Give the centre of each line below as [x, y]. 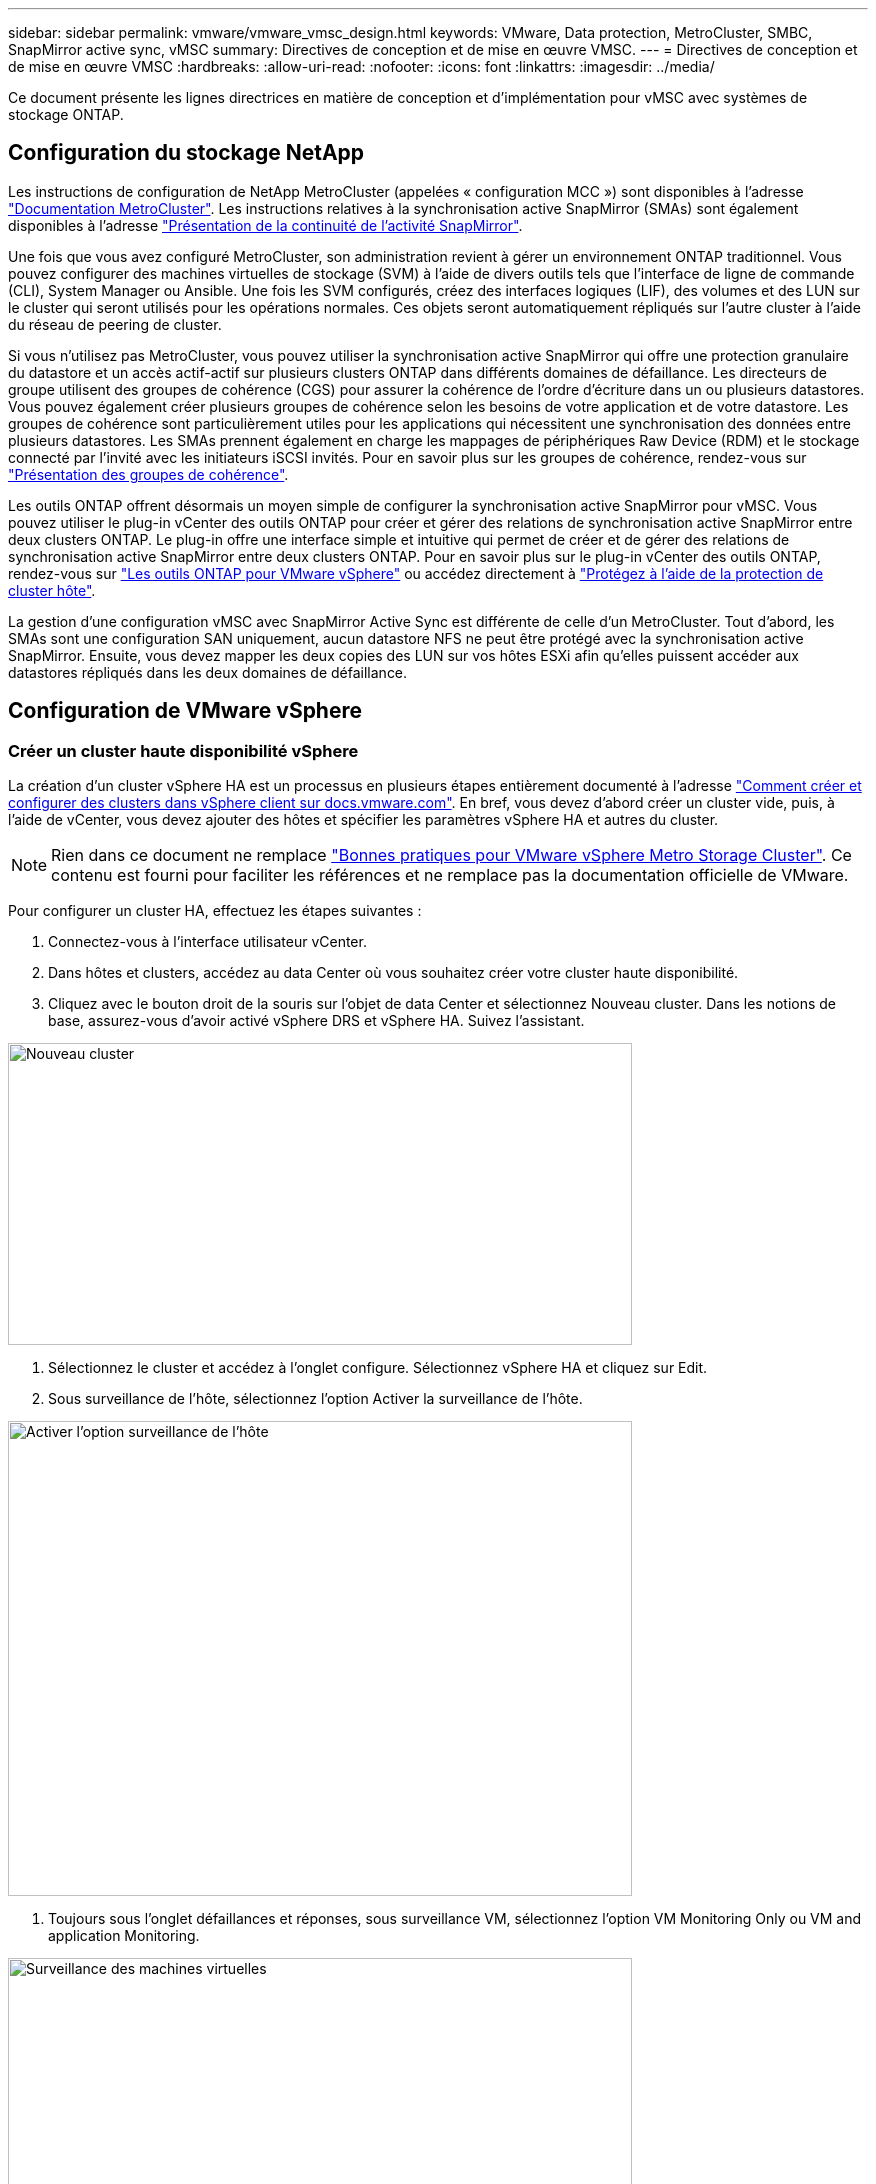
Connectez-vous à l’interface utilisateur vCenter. [207, 942]
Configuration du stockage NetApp [186, 153]
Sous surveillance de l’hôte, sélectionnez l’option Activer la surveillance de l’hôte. [315, 1399]
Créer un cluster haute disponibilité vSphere [183, 750]
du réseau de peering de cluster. [115, 324]
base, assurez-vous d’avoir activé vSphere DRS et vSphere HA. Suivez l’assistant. [316, 1021]
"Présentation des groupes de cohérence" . [148, 474]
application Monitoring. [124, 1936]
